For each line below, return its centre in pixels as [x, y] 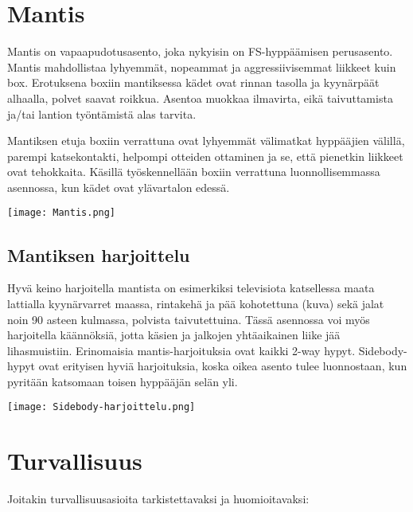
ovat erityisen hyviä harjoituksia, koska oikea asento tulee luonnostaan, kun [223, 366]
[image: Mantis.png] [62, 213]
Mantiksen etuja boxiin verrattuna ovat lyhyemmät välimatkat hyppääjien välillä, [206, 141]
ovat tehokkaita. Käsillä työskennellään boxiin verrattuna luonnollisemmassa [194, 172]
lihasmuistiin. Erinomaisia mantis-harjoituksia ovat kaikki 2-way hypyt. [181, 350]
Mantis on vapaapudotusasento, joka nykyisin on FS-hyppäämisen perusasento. [200, 51]
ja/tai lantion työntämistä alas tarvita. [102, 113]
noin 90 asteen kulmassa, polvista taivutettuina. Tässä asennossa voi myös [189, 319]
